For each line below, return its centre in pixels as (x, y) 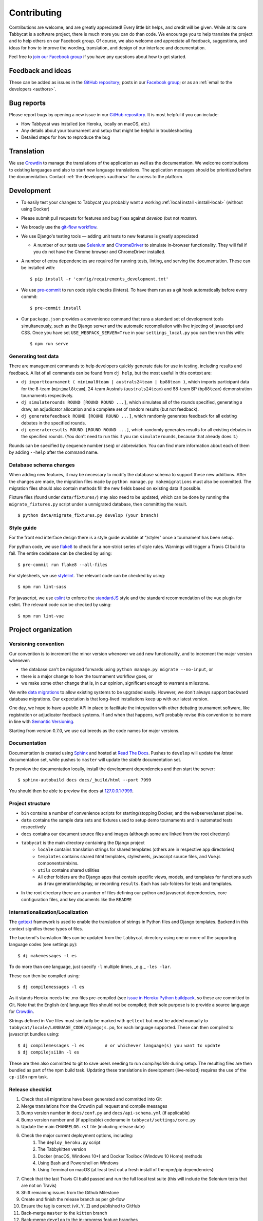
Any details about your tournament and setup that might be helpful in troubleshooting (107, 131)
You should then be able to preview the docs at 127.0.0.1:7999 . (71, 791)
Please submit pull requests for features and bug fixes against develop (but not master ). (109, 218)
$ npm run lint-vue (41, 616)
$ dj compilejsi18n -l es (49, 1052)
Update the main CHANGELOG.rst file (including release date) (83, 1126)
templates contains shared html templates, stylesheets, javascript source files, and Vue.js (129, 856)
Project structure (30, 803)
